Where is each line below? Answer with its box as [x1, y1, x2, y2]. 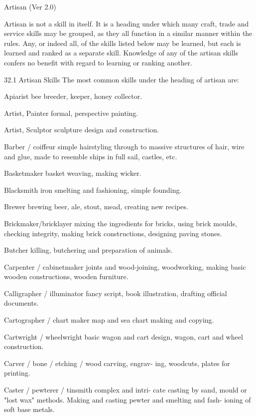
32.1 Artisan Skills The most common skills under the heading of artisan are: [4, 74, 239, 84]
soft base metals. [4, 404, 55, 415]
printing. [4, 368, 30, 378]
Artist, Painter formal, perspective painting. [4, 107, 138, 118]
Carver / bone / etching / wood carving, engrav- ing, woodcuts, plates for [4, 358, 230, 368]
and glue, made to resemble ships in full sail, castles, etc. [4, 151, 177, 161]
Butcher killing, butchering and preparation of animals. [4, 245, 173, 255]
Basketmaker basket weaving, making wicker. [4, 168, 141, 178]
